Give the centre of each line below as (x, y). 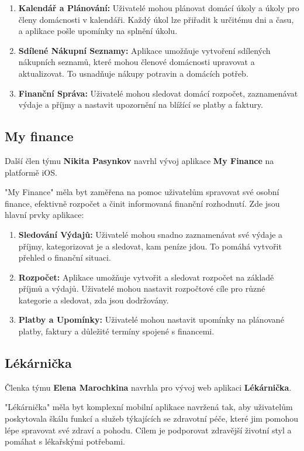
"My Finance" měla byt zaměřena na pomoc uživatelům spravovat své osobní (142, 192)
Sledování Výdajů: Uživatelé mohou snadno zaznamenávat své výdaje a (151, 234)
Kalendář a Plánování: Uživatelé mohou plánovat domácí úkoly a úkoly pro (159, 8)
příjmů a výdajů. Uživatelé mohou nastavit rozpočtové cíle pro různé (142, 288)
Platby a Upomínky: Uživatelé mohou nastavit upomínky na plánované (151, 320)
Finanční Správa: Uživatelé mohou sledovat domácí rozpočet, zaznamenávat (158, 93)
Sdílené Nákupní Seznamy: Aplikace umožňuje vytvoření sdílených (144, 50)
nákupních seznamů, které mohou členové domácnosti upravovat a (137, 62)
